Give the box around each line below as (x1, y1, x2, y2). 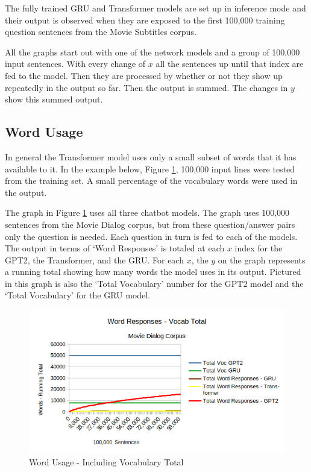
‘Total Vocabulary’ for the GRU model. (5, 289, 151, 301)
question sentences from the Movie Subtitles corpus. (5, 25, 196, 38)
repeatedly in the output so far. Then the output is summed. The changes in (5, 81, 288, 93)
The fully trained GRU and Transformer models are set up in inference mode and (5, 2, 306, 14)
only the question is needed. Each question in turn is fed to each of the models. (5, 230, 298, 242)
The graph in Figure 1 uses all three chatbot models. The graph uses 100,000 (5, 206, 290, 219)
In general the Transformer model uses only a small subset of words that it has (5, 150, 297, 163)
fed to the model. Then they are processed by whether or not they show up (5, 69, 283, 81)
